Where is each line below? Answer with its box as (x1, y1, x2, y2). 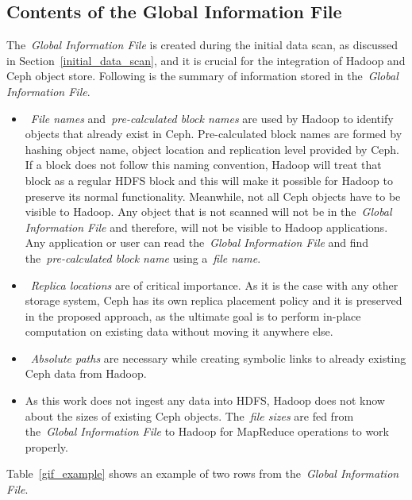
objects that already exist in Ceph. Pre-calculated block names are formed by (25, 125, 402, 142)
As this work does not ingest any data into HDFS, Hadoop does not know (25, 392, 385, 409)
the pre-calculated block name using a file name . (25, 249, 261, 266)
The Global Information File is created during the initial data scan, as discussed (6, 37, 398, 53)
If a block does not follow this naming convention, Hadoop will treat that (25, 156, 382, 173)
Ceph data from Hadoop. (25, 365, 147, 382)
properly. (25, 438, 68, 455)
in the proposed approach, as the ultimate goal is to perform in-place (25, 307, 361, 324)
